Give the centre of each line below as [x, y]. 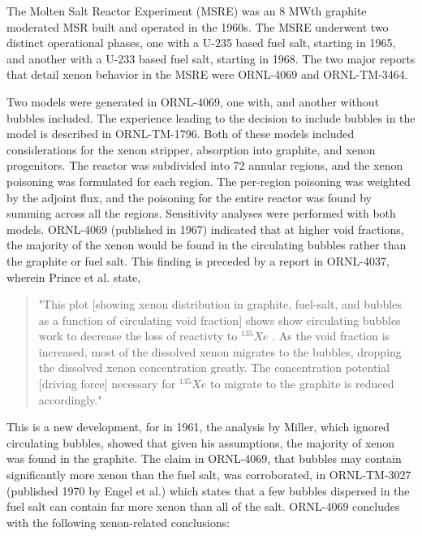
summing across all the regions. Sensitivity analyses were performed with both [201, 213]
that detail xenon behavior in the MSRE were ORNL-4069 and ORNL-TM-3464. [207, 74]
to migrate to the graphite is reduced [302, 384]
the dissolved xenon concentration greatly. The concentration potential [214, 367]
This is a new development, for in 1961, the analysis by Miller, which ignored [198, 427]
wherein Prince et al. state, [74, 277]
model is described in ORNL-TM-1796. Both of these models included [181, 134]
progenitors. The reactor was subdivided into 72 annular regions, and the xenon [205, 165]
